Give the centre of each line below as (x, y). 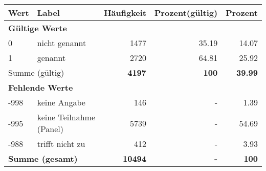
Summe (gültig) (36, 72)
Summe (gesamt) (43, 158)
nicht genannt (62, 43)
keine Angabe (61, 102)
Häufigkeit (125, 13)
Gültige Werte (38, 28)
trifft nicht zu (61, 144)
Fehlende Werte (41, 87)
